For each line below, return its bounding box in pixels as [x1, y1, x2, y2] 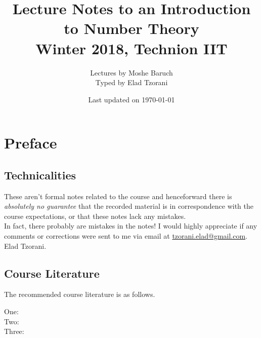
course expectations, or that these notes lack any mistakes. [4, 210, 186, 221]
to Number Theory [64, 18, 199, 39]
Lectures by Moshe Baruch [90, 67, 173, 78]
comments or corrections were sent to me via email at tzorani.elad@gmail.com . [4, 231, 248, 241]
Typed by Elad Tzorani [95, 77, 168, 88]
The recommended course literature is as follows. [4, 289, 155, 299]
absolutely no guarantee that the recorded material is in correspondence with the [4, 201, 253, 211]
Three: [4, 326, 24, 336]
